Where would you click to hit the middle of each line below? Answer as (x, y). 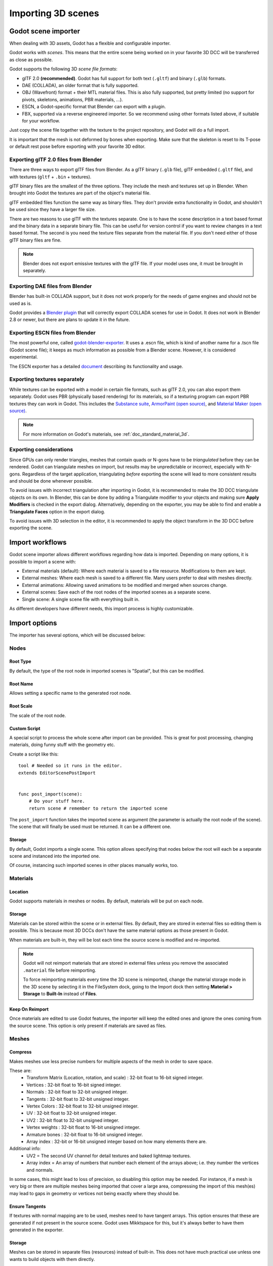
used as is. (21, 303)
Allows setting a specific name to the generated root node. (70, 693)
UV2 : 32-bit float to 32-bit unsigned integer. (73, 1120)
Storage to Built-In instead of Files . (60, 994)
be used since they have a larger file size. (53, 210)
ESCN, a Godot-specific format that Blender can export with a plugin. (94, 107)
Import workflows (38, 543)
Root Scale (21, 706)
